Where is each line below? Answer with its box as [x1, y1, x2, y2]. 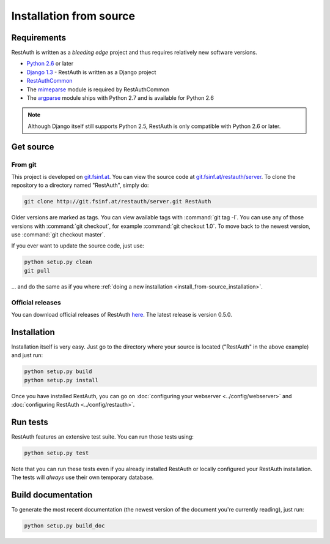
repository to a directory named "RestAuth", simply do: [11, 181, 149, 189]
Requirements [11, 32, 67, 43]
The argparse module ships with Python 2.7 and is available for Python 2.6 [26, 94, 214, 102]
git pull [24, 267, 51, 274]
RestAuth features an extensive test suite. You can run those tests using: [11, 433, 194, 440]
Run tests [11, 417, 48, 427]
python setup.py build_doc [24, 523, 105, 529]
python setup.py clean [24, 259, 92, 266]
